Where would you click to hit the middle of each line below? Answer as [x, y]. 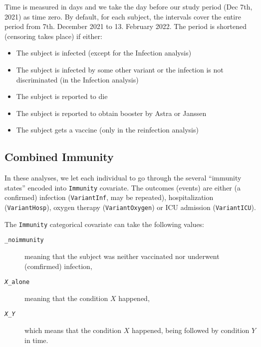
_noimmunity [24, 240]
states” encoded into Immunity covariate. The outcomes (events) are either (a [123, 187]
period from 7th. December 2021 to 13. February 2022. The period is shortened [126, 26]
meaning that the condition [66, 298]
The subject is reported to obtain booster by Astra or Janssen [111, 113]
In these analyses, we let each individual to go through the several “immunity [123, 178]
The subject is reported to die [62, 96]
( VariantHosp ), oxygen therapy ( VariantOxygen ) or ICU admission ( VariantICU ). [130, 207]
